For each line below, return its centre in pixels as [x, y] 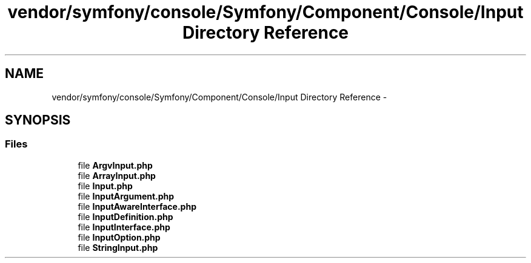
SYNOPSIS [38, 120]
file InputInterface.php [124, 227]
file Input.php [105, 186]
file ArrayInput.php [117, 175]
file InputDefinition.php [125, 216]
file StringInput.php [118, 247]
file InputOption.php [119, 237]
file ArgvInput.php [115, 165]
